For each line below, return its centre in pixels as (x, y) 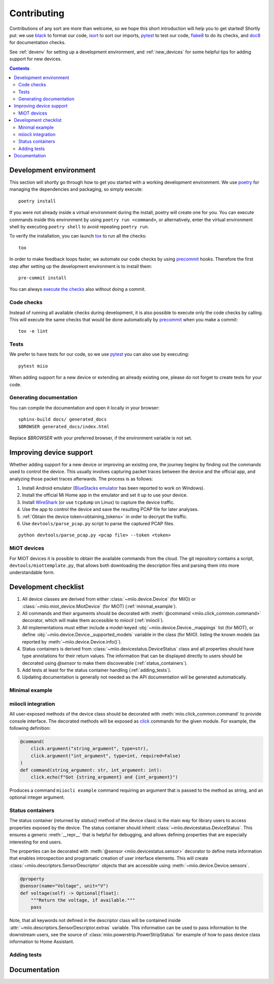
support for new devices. (36, 59)
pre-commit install (43, 278)
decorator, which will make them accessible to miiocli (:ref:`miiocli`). (93, 620)
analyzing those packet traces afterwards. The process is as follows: (81, 479)
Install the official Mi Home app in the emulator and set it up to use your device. (105, 495)
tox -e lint (33, 331)
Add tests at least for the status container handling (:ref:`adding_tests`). (97, 670)
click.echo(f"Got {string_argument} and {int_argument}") (104, 777)
